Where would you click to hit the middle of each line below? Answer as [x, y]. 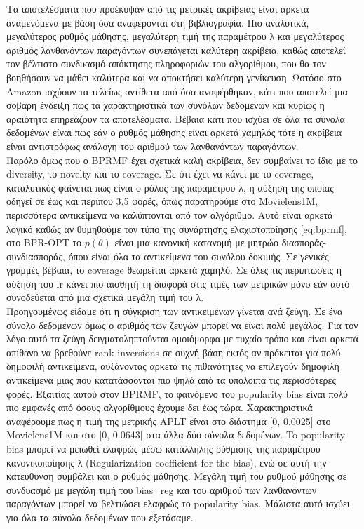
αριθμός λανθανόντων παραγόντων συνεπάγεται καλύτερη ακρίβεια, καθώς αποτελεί [176, 49]
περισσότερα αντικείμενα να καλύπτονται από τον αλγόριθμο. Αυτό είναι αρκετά [170, 214]
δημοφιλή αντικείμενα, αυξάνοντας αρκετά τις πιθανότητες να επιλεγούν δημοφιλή [173, 366]
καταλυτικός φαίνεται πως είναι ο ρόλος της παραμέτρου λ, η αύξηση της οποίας [170, 187]
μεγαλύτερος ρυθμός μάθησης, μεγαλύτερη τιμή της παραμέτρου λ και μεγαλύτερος [175, 36]
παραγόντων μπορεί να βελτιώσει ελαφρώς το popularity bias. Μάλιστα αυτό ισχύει [178, 503]
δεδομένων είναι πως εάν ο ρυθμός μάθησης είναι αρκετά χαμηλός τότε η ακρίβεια [174, 132]
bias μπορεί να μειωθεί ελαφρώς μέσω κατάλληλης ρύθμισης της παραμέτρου [163, 448]
